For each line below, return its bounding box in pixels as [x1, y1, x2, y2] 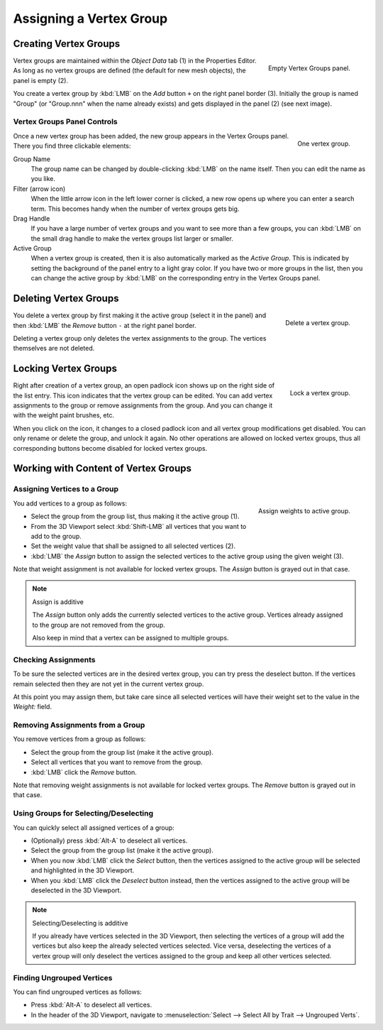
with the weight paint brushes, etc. [13, 411, 115, 420]
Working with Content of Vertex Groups [13, 462, 191, 475]
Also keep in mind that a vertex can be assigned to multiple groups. [32, 634, 229, 642]
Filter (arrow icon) [13, 185, 66, 193]
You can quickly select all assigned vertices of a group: [13, 823, 175, 832]
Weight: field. [13, 703, 52, 711]
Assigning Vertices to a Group [13, 484, 119, 494]
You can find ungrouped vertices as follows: [13, 987, 142, 996]
